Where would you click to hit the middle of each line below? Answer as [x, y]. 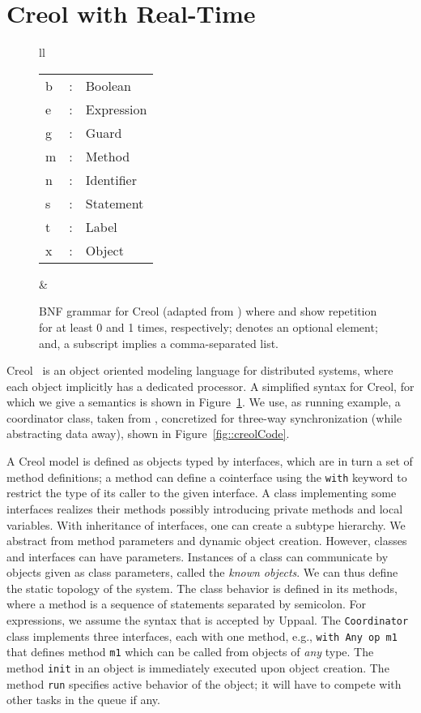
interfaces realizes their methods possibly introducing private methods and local [205, 508]
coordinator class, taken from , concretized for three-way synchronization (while [204, 417]
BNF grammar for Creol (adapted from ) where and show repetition [208, 311]
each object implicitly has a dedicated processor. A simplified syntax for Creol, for [210, 386]
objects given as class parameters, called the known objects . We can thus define [202, 572]
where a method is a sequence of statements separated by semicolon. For [187, 604]
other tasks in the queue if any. [83, 700]
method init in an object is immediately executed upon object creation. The [198, 668]
